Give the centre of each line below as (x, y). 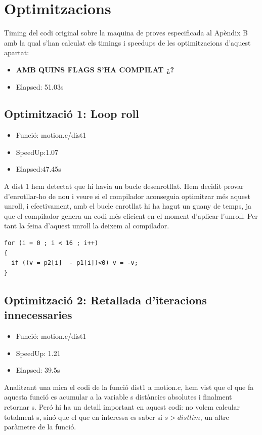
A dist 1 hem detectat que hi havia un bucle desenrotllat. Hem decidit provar (124, 186)
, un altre (214, 417)
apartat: (17, 52)
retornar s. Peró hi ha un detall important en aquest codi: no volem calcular (122, 406)
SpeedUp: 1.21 (38, 353)
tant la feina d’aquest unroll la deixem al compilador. (87, 226)
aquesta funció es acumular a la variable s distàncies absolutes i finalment (118, 397)
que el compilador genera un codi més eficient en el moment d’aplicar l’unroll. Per (131, 215)
